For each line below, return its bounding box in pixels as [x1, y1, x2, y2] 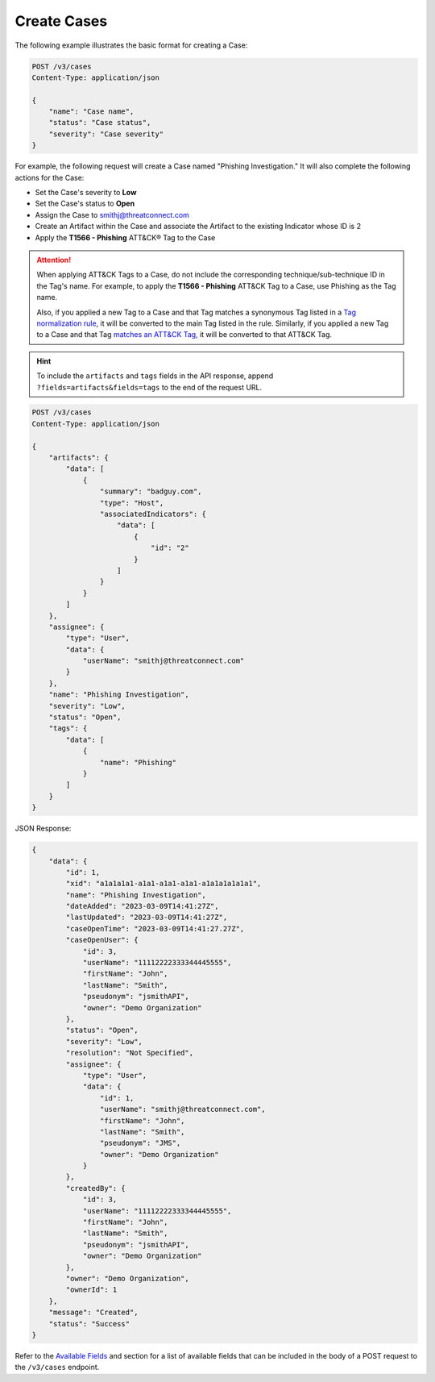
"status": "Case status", [48, 118, 151, 127]
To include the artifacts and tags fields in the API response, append [36, 371, 274, 381]
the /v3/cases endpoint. [14, 1363, 100, 1372]
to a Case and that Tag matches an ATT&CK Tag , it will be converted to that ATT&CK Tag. [36, 330, 333, 339]
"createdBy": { [65, 1184, 126, 1193]
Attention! [36, 255, 72, 264]
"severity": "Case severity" [48, 129, 164, 139]
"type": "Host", [99, 498, 164, 507]
